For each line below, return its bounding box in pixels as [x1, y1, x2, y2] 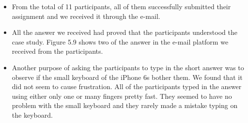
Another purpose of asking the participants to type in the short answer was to [12, 62, 244, 72]
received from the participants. [12, 46, 103, 56]
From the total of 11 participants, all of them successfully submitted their [12, 1, 231, 11]
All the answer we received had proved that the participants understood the [12, 27, 237, 37]
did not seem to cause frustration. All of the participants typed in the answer [12, 81, 242, 92]
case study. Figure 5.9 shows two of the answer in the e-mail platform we [12, 36, 229, 46]
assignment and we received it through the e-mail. [12, 11, 160, 21]
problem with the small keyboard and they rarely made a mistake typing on [12, 100, 238, 110]
